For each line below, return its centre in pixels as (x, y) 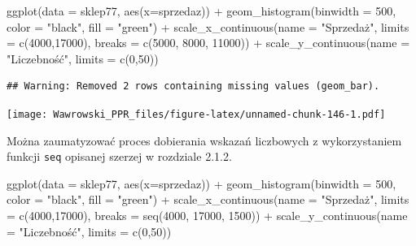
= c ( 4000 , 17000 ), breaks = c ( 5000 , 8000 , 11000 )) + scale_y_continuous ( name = (208, 43)
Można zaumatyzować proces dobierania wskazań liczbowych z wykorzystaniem (204, 140)
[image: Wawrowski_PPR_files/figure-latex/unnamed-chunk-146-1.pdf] (196, 114)
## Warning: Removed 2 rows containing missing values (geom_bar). (193, 86)
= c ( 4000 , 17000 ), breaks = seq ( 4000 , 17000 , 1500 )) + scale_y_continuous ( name (207, 216)
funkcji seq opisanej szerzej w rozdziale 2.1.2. (119, 156)
